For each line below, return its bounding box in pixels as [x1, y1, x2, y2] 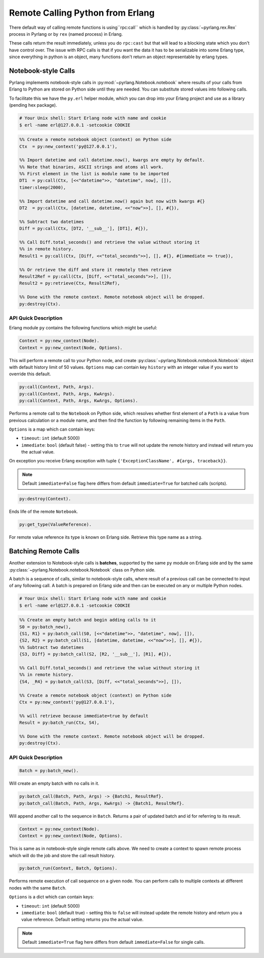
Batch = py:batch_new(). [19, 768, 79, 774]
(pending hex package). [9, 102, 57, 108]
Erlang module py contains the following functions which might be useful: [9, 325, 157, 331]
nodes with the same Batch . [9, 885, 67, 890]
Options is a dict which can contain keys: [9, 894, 94, 900]
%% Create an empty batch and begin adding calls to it [19, 617, 156, 623]
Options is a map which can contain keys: [9, 426, 95, 432]
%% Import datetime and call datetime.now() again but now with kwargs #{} [19, 198, 205, 204]
